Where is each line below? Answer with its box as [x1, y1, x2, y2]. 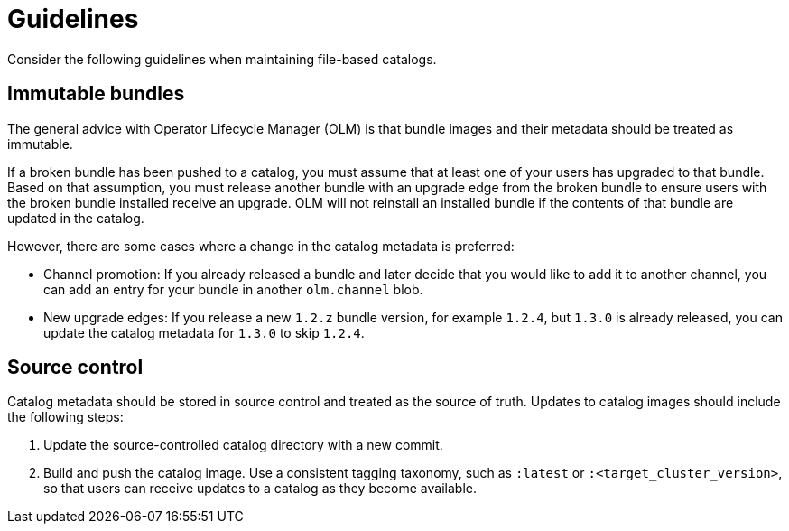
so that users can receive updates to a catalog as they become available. [43, 480, 477, 497]
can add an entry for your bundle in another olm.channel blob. [43, 281, 423, 297]
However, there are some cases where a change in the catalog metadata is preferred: [7, 238, 515, 254]
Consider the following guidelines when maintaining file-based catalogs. [7, 51, 437, 67]
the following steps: [7, 409, 124, 425]
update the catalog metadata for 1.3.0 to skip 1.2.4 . [43, 324, 365, 340]
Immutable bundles [7, 82, 185, 106]
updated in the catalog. [7, 210, 144, 226]
